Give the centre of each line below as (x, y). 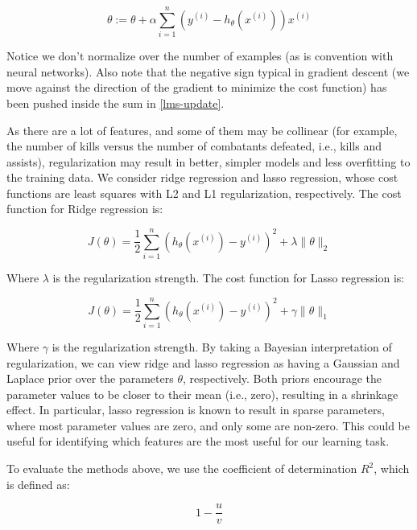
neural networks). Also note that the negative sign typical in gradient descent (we (208, 71)
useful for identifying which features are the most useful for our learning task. (198, 441)
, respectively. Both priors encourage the (282, 378)
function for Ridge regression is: (85, 209)
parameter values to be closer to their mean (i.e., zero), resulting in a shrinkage (202, 394)
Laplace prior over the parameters (90, 378)
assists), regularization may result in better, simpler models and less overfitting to (208, 161)
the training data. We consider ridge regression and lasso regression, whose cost (202, 177)
